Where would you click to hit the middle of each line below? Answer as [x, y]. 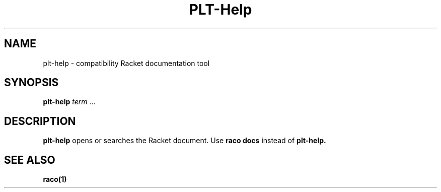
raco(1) [55, 179]
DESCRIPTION [40, 121]
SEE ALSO [30, 160]
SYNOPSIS [31, 83]
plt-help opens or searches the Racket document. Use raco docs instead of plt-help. [185, 141]
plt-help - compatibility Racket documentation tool [126, 63]
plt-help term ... [69, 102]
